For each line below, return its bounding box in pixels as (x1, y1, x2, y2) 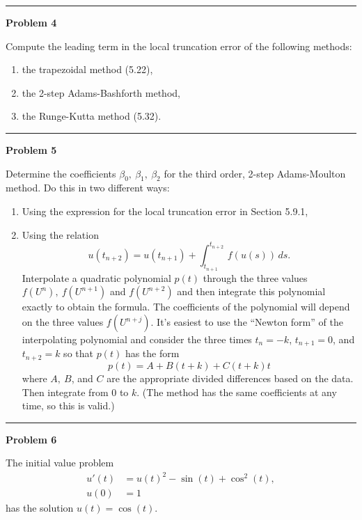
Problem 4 (6, 15, 57, 29)
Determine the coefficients (6, 166, 116, 180)
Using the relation (22, 227, 99, 242)
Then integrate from (22, 384, 109, 399)
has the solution (6, 501, 74, 515)
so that (63, 346, 93, 361)
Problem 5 (6, 142, 57, 157)
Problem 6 (6, 432, 57, 446)
